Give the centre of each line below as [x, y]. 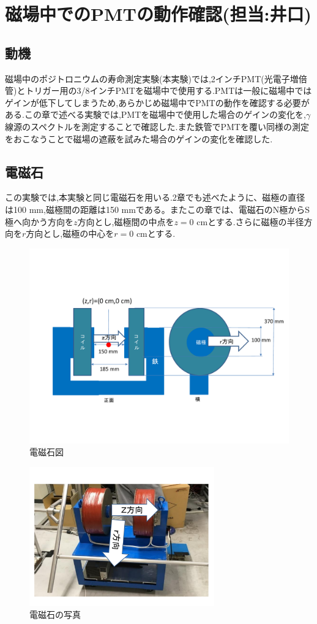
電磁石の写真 [55, 614]
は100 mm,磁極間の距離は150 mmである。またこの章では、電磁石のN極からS [158, 209]
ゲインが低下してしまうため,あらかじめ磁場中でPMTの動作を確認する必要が [157, 102]
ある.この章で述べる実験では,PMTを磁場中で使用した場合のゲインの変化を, [155, 114]
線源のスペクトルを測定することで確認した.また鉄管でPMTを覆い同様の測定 [157, 126]
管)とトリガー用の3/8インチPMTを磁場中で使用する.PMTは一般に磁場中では [158, 91]
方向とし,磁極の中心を [70, 233]
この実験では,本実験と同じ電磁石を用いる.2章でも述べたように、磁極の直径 [155, 197]
